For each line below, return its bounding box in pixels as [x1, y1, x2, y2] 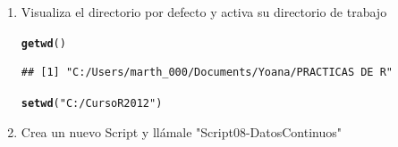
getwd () [21, 37, 66, 50]
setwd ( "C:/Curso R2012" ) [21, 96, 163, 110]
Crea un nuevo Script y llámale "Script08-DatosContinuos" [21, 122, 343, 141]
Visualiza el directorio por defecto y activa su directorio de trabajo [21, 3, 387, 20]
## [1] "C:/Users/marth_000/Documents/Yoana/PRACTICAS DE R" [21, 66, 394, 79]
